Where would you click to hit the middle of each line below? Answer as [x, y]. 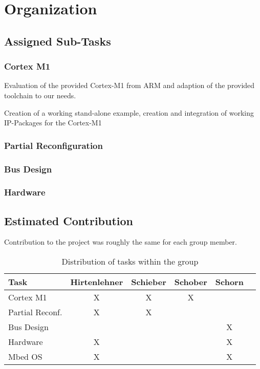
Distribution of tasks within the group [130, 262]
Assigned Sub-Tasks [58, 41]
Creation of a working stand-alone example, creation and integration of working [129, 112]
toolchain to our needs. [40, 95]
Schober [191, 282]
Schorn [229, 282]
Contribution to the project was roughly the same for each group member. [121, 242]
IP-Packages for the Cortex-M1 [53, 123]
